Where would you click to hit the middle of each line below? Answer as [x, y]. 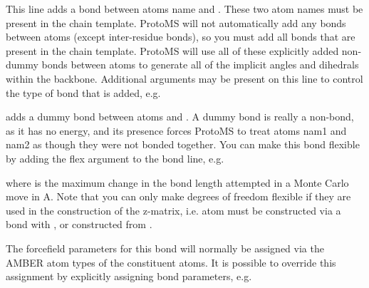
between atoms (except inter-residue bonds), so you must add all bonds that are [181, 37]
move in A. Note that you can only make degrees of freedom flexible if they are [178, 196]
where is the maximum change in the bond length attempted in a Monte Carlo [177, 182]
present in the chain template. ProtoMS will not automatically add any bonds [176, 22]
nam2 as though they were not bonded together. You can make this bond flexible [183, 144]
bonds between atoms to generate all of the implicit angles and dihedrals [200, 65]
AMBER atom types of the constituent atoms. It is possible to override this [171, 262]
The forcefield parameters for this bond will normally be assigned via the [165, 248]
